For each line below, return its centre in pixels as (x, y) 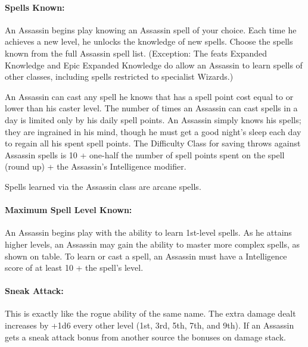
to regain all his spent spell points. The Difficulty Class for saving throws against (153, 143)
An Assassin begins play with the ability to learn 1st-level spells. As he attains (148, 232)
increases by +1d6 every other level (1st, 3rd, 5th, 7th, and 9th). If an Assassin (150, 325)
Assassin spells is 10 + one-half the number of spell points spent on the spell (145, 154)
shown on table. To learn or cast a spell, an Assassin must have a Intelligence (146, 256)
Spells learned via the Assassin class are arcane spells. (103, 186)
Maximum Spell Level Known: (69, 210)
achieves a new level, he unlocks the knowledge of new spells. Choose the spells (149, 41)
